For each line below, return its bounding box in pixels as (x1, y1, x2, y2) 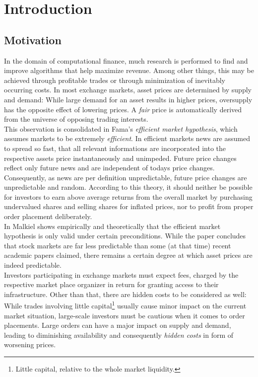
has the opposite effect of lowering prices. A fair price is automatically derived (4, 104, 242, 114)
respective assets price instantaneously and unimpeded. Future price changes (4, 152, 237, 163)
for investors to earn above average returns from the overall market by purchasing (4, 191, 253, 202)
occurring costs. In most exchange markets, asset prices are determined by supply (4, 84, 252, 95)
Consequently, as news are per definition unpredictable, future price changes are (4, 172, 247, 182)
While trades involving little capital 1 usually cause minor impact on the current (4, 299, 247, 311)
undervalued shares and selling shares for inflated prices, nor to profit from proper (4, 201, 254, 212)
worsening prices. (4, 339, 56, 350)
